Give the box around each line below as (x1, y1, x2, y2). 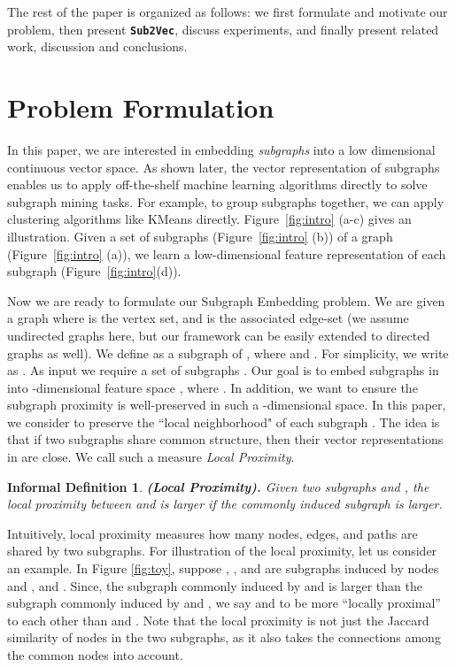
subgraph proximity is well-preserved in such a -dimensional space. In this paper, (7, 395, 446, 414)
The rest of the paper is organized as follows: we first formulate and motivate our (7, 3, 448, 20)
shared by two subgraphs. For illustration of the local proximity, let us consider (7, 541, 437, 560)
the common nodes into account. (7, 646, 183, 663)
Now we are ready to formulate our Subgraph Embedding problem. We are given (7, 291, 445, 310)
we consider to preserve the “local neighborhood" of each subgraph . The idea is (7, 412, 440, 431)
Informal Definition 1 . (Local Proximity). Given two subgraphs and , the (7, 477, 429, 495)
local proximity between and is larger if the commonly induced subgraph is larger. (7, 494, 443, 513)
